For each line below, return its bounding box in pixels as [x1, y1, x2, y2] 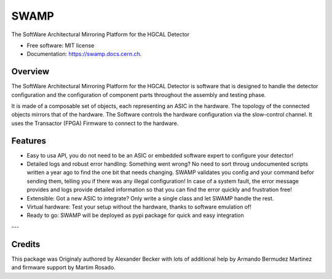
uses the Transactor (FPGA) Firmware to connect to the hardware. [11, 120, 179, 127]
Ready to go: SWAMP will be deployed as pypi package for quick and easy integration [26, 212, 244, 219]
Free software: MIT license [26, 42, 95, 49]
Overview [11, 66, 50, 77]
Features [11, 136, 46, 146]
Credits [11, 239, 41, 250]
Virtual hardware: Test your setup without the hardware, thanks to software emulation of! [26, 203, 251, 211]
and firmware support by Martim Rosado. [11, 264, 116, 271]
